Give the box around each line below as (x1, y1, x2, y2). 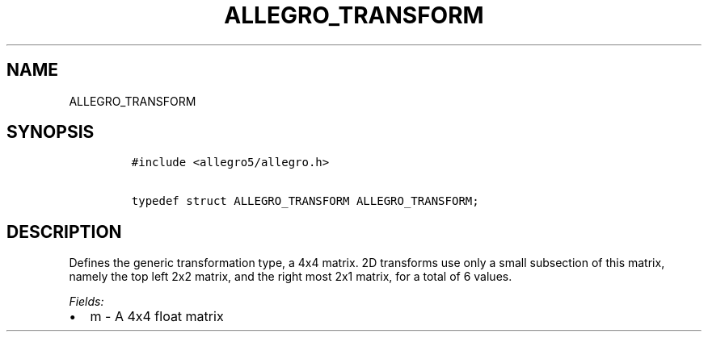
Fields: (69, 294, 104, 309)
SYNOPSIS (6, 122, 95, 143)
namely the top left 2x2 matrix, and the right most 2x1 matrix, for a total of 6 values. (69, 269, 512, 284)
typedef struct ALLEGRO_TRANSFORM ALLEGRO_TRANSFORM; (131, 194, 479, 208)
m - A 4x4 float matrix (90, 308, 224, 325)
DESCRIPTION (6, 221, 122, 242)
